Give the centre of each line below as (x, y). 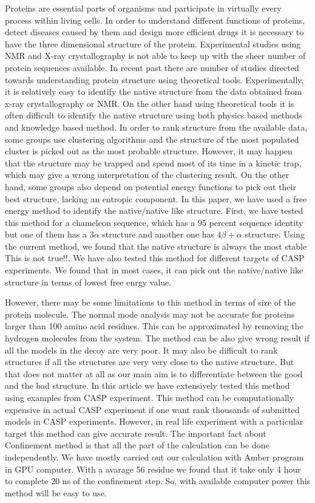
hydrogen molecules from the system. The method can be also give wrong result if (157, 338)
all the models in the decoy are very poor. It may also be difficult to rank (141, 350)
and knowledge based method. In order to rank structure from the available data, (156, 127)
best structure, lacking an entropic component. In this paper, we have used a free (156, 198)
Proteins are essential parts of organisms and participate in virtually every (143, 8)
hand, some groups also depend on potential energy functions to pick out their (151, 186)
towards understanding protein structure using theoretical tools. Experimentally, (154, 79)
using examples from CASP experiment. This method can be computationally (150, 397)
